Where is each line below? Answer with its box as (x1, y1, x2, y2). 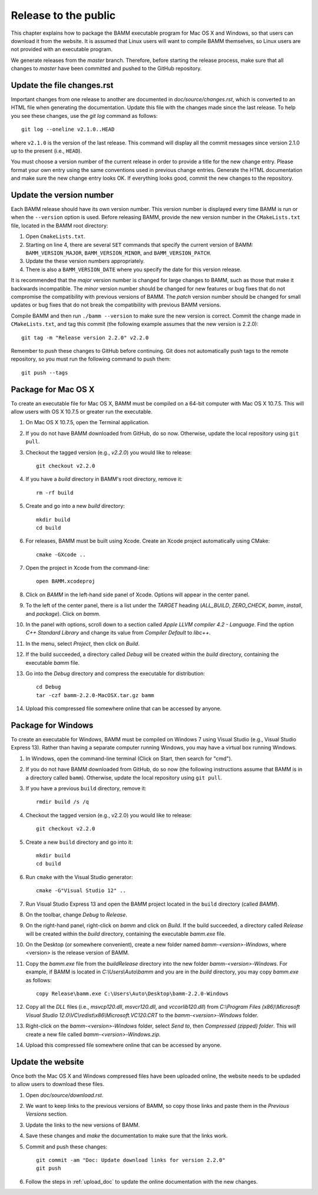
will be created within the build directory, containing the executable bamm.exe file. (25, 930, 226, 937)
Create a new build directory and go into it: (25, 839, 133, 846)
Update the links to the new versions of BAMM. (25, 1121, 140, 1128)
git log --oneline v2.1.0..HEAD (21, 126, 115, 133)
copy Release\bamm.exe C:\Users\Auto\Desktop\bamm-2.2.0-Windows (36, 991, 229, 997)
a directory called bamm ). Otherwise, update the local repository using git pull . (25, 774, 223, 781)
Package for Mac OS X (11, 384, 95, 394)
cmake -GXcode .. (36, 551, 86, 558)
